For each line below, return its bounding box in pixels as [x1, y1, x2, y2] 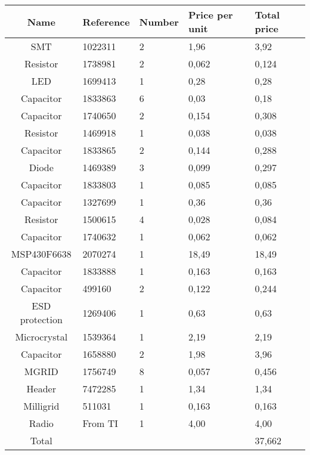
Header [26, 382, 56, 395]
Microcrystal [15, 330, 68, 343]
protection [20, 312, 63, 326]
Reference [82, 14, 130, 29]
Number [139, 14, 179, 29]
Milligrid [23, 399, 60, 413]
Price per [188, 8, 233, 21]
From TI [82, 416, 118, 430]
